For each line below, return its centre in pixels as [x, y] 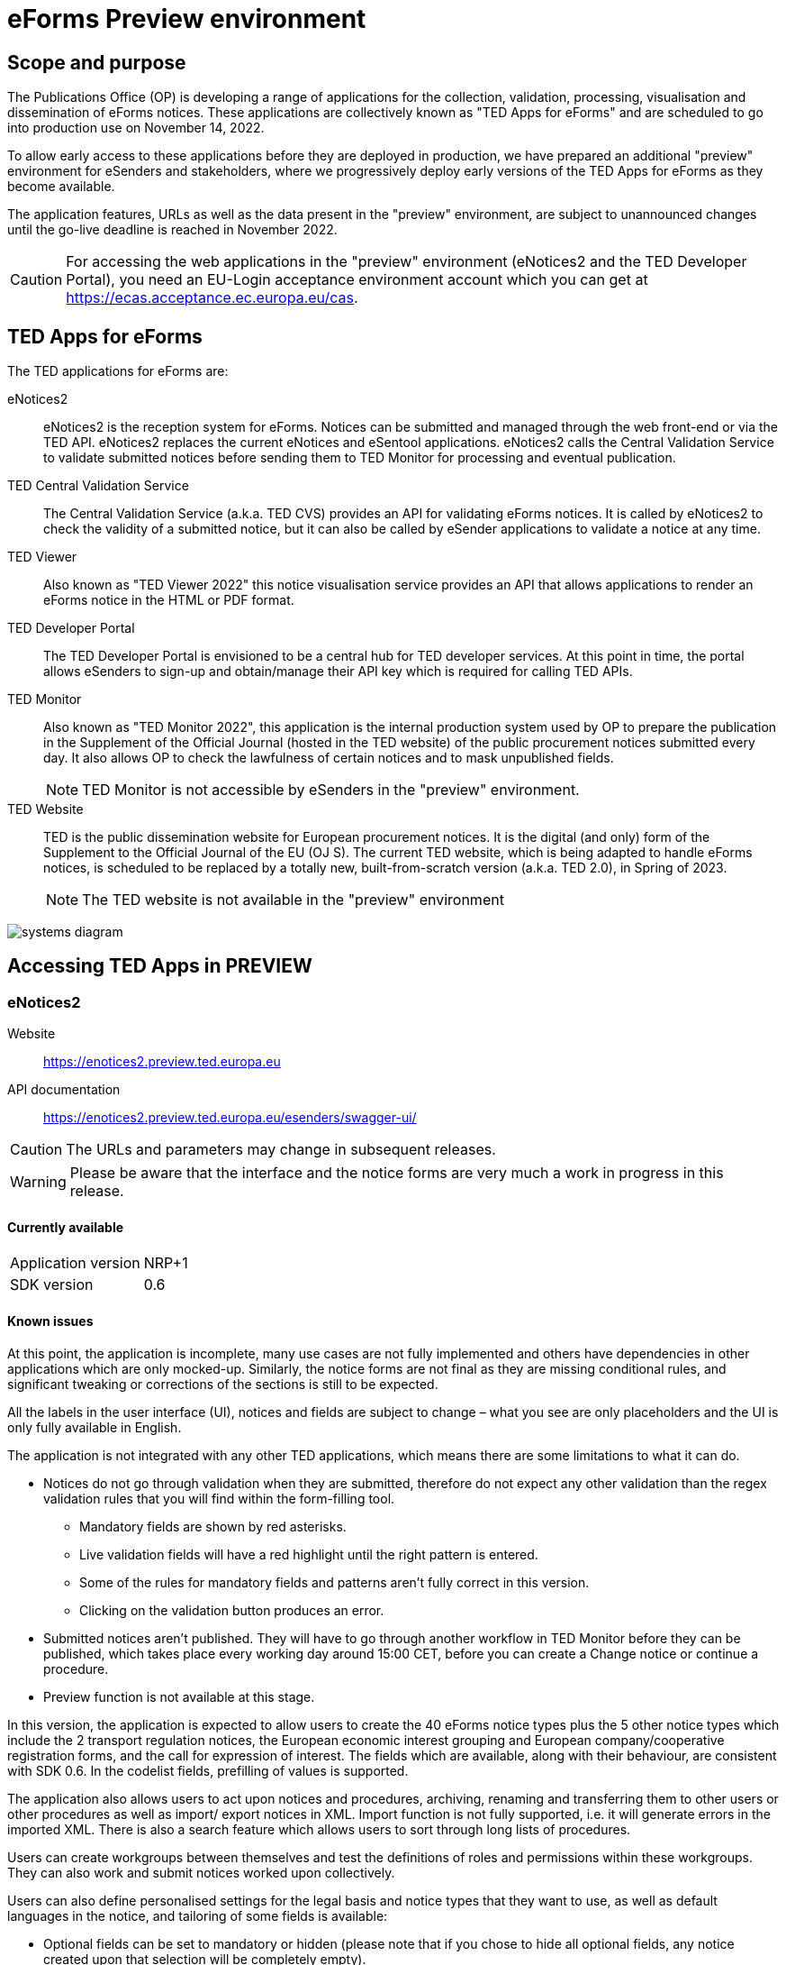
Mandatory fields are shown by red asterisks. [213, 1526]
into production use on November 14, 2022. [136, 128]
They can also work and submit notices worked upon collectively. [201, 1872]
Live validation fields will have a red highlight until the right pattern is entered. [309, 1554]
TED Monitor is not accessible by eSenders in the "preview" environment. [331, 790]
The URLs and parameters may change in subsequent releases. [281, 1150]
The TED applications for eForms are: [118, 371]
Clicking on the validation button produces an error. [232, 1610]
